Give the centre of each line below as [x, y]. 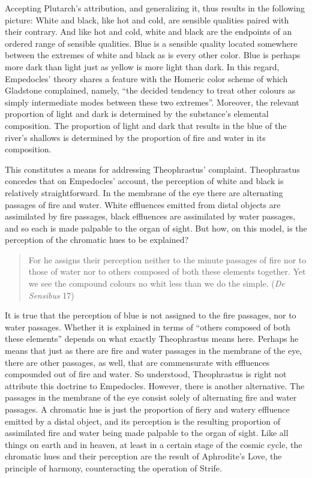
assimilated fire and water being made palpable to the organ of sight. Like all [147, 433]
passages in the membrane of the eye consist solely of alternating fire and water [151, 397]
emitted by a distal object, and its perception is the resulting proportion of [143, 421]
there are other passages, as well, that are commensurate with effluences [137, 362]
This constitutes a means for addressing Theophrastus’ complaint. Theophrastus [152, 169]
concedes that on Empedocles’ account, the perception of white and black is [144, 181]
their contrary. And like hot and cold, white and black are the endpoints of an [148, 31]
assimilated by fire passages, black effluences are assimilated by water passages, [150, 216]
